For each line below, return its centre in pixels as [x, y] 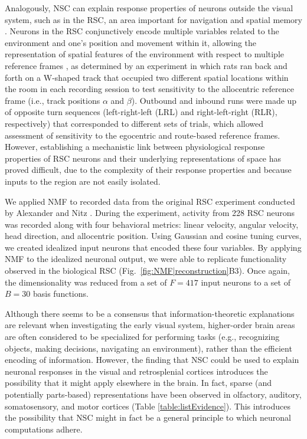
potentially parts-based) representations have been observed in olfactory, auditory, [153, 394]
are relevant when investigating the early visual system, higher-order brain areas [150, 325]
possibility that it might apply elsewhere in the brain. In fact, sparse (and [138, 383]
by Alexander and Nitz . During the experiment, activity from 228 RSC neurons [150, 213]
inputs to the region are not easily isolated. [83, 181]
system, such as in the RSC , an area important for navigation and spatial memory [153, 19]
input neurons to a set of [246, 282]
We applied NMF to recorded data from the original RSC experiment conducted [150, 201]
